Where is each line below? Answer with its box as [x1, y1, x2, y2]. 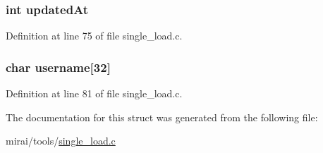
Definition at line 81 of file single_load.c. [6, 86, 183, 101]
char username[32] [6, 58, 111, 75]
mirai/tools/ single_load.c [6, 133, 116, 148]
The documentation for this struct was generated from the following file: [6, 109, 318, 124]
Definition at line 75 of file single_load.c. [6, 28, 183, 43]
